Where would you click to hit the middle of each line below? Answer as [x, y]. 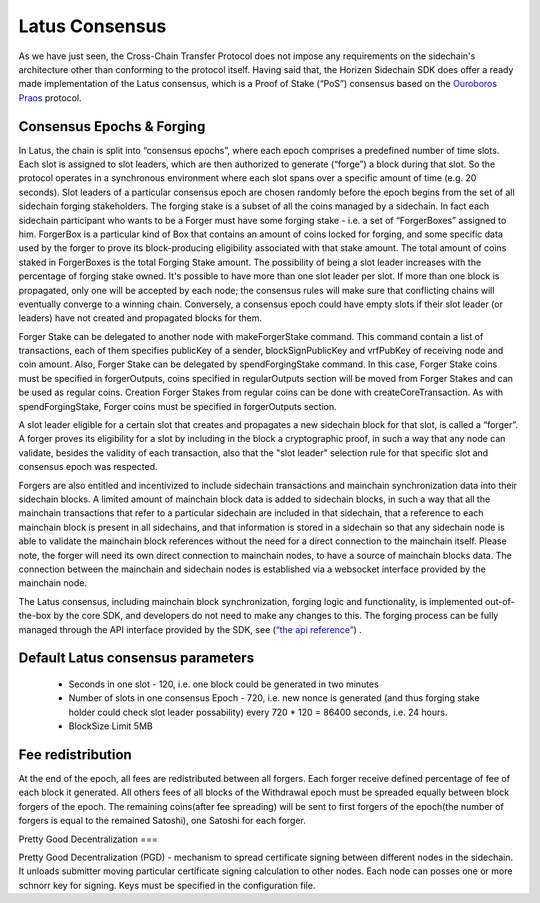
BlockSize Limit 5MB [111, 726]
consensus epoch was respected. [88, 467]
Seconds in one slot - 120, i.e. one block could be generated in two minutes [223, 684]
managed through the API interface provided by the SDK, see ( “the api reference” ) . [190, 629]
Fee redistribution [75, 754]
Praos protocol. [50, 97]
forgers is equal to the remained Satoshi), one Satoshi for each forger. [162, 821]
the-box [35, 616]
